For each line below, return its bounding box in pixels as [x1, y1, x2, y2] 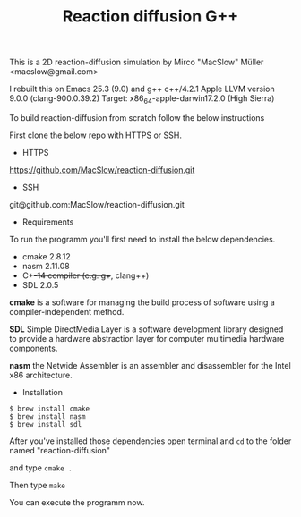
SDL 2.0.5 [21, 279, 59, 290]
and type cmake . [9, 462, 73, 473]
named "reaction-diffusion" [9, 445, 110, 455]
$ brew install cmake [9, 404, 90, 413]
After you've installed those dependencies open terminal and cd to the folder [9, 436, 292, 446]
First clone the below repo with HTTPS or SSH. [9, 130, 182, 140]
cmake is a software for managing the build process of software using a [9, 297, 275, 308]
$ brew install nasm [9, 411, 87, 421]
